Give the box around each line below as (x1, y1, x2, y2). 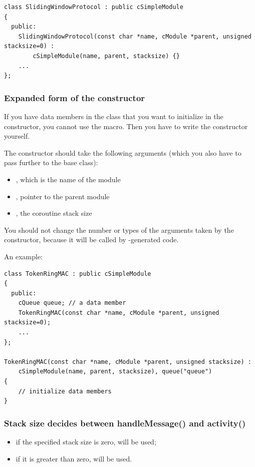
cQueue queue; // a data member (18, 299, 126, 307)
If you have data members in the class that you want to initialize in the (4, 111, 223, 121)
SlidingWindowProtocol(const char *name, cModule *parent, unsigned (18, 33, 251, 40)
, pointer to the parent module (16, 191, 110, 201)
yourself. (4, 131, 30, 141)
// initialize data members (18, 387, 112, 395)
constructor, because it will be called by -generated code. (4, 234, 179, 245)
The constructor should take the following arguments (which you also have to (4, 147, 241, 158)
